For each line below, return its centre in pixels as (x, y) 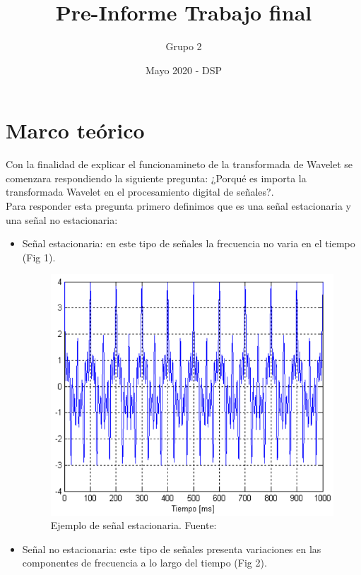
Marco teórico (75, 130)
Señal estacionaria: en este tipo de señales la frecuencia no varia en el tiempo (189, 243)
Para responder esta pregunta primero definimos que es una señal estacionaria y (178, 206)
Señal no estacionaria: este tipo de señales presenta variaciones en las (172, 549)
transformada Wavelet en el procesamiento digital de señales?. (140, 192)
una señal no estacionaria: (62, 219)
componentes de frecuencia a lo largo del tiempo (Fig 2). (144, 563)
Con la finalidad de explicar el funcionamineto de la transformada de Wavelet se (179, 164)
